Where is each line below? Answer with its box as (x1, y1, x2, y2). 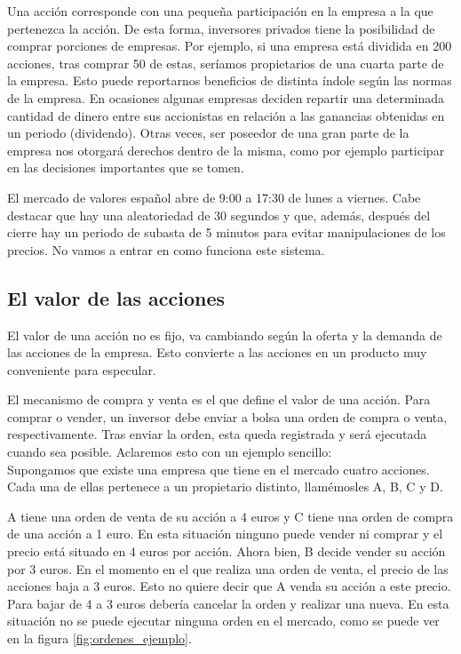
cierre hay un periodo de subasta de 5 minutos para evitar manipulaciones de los (7, 223, 446, 242)
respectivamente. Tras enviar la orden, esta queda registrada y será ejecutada (7, 425, 427, 443)
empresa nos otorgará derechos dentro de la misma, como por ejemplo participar (7, 140, 445, 159)
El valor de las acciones (7, 283, 226, 311)
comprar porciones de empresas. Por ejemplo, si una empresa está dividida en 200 (7, 36, 452, 55)
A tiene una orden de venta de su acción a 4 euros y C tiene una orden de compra (7, 506, 454, 525)
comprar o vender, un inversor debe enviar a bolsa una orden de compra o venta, (7, 407, 448, 426)
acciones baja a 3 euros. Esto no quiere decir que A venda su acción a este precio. (7, 577, 451, 595)
